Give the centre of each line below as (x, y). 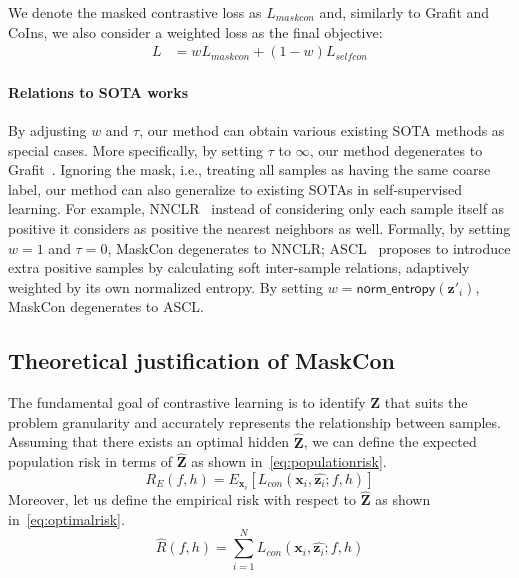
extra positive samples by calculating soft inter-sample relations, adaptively (239, 267)
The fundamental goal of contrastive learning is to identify (187, 402)
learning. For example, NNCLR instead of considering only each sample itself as (256, 208)
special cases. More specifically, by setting (136, 149)
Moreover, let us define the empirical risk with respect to (182, 499)
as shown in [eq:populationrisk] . (289, 461)
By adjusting (47, 130)
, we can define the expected (390, 441)
